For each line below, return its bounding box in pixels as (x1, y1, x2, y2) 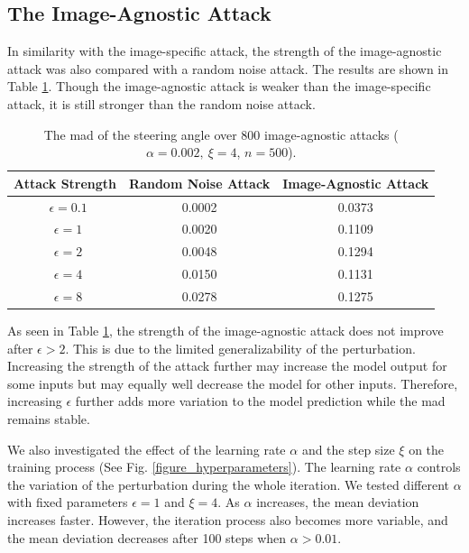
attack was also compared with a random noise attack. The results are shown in (7, 59, 449, 78)
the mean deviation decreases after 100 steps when (7, 528, 287, 547)
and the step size (301, 439, 395, 458)
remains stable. (7, 410, 90, 429)
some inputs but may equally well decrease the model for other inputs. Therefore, (7, 373, 458, 392)
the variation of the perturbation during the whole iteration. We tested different (7, 475, 449, 493)
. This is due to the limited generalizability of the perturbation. (65, 338, 416, 357)
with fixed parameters (7, 493, 128, 512)
